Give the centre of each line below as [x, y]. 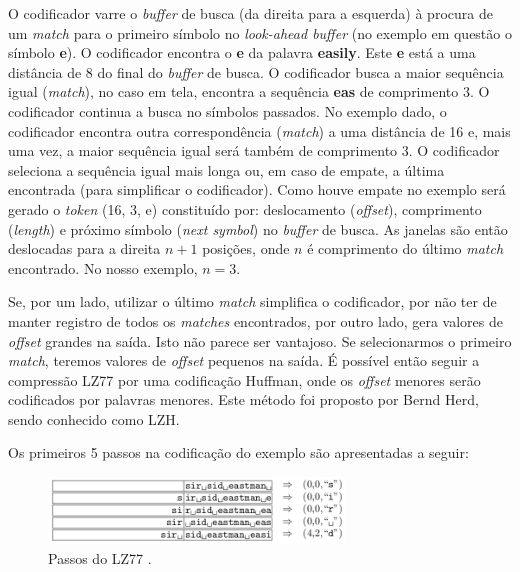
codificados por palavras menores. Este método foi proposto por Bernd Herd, [243, 399]
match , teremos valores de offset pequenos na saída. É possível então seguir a [244, 360]
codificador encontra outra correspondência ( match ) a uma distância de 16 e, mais [259, 130]
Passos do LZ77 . [100, 557]
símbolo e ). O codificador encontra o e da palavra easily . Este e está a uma [242, 52]
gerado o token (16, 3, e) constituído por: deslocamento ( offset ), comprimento [245, 208]
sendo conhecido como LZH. [94, 418]
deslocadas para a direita [84, 248]
